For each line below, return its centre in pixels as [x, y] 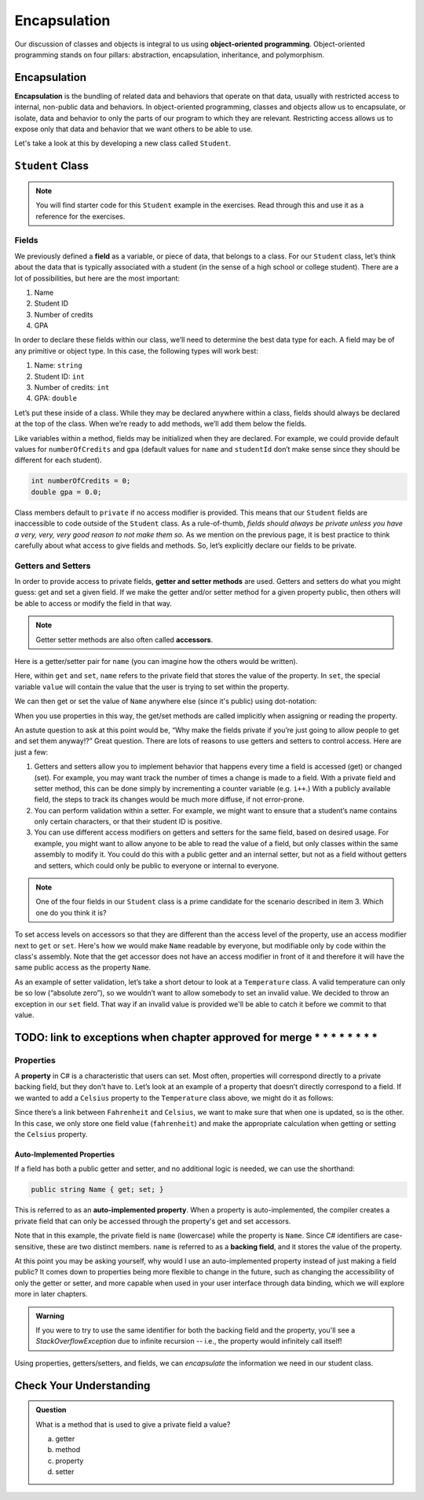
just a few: [31, 752]
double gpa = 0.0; [66, 492]
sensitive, [30, 1246]
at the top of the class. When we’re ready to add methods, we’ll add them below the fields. [161, 424]
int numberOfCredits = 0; [81, 481]
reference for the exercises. [80, 216]
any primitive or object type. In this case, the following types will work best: [137, 350]
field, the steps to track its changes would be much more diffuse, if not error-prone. [170, 800]
